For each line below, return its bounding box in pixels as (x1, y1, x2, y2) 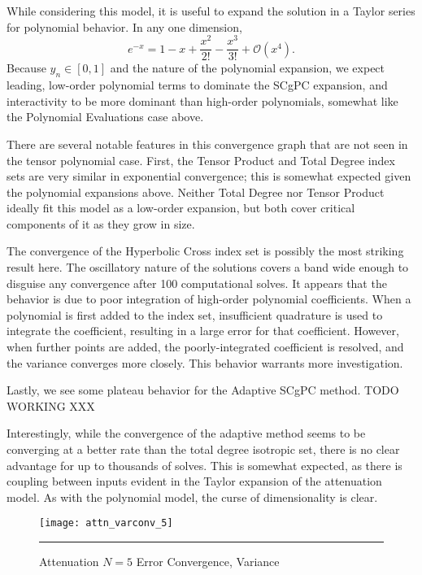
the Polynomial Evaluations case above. (7, 108, 204, 125)
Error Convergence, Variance (136, 553, 280, 570)
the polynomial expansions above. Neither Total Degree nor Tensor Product (7, 183, 385, 200)
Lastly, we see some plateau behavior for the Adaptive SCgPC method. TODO (7, 381, 399, 399)
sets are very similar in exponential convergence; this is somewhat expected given (7, 168, 411, 185)
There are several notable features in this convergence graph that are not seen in (7, 135, 408, 152)
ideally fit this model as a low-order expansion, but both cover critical (7, 199, 355, 216)
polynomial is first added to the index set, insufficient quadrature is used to (7, 306, 383, 323)
